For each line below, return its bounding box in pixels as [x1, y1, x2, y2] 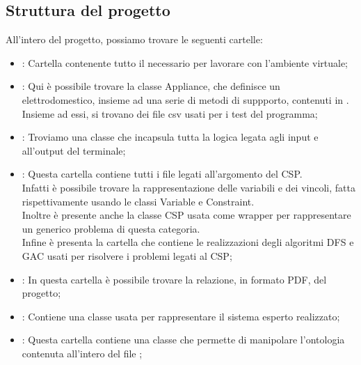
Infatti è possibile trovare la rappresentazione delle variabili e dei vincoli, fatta [22, 180, 355, 194]
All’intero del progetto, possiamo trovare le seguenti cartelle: [6, 32, 263, 47]
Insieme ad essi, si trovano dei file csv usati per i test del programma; [22, 106, 318, 121]
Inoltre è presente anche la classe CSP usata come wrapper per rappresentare [22, 208, 351, 222]
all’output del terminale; [22, 143, 126, 157]
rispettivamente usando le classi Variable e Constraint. [22, 194, 255, 208]
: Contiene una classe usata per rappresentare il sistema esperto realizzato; [22, 309, 340, 323]
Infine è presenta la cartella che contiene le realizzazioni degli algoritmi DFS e [22, 235, 354, 249]
